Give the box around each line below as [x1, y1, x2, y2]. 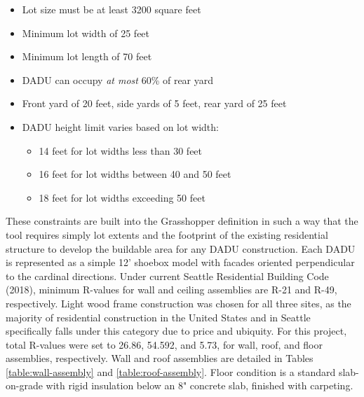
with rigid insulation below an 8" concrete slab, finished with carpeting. [46, 378, 353, 393]
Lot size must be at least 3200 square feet [22, 2, 201, 16]
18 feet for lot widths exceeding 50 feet [39, 190, 205, 204]
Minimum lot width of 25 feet [22, 25, 150, 40]
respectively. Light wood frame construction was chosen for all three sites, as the [6, 295, 351, 310]
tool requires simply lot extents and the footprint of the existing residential [6, 227, 328, 242]
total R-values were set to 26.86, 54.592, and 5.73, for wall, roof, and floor [6, 337, 323, 351]
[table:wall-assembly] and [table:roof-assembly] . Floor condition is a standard [6, 364, 336, 379]
